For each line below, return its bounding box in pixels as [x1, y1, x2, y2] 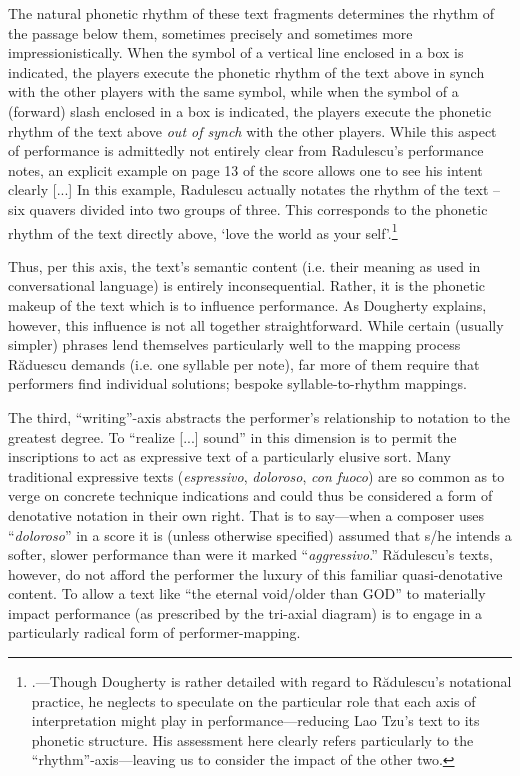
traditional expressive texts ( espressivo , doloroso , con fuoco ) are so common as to [8, 465, 505, 486]
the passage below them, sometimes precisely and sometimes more [8, 22, 413, 43]
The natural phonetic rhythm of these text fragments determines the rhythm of [8, 3, 495, 23]
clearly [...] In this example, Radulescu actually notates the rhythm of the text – [8, 179, 501, 200]
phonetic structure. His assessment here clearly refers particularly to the [31, 729, 474, 750]
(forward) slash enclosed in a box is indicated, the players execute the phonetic [8, 100, 492, 121]
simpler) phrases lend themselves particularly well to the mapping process [8, 334, 461, 355]
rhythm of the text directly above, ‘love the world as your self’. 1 [8, 219, 398, 243]
